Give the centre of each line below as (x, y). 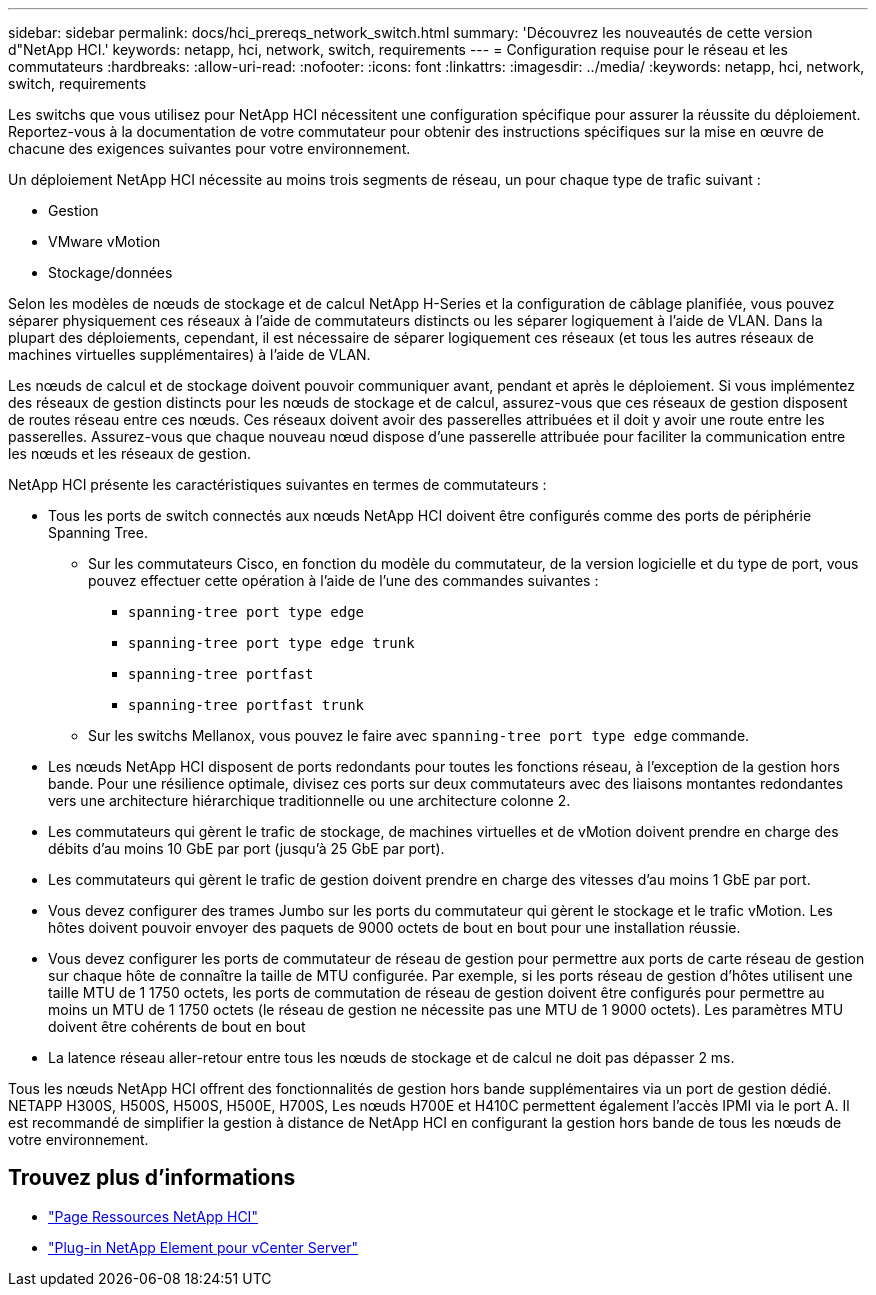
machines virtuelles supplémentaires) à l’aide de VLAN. (189, 354)
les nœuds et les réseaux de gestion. (129, 453)
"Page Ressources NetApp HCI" (153, 1216)
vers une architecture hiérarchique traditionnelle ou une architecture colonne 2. (309, 800)
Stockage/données (110, 272)
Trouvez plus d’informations (152, 1178)
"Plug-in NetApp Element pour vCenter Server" (203, 1247)
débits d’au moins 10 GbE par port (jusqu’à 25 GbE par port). (246, 848)
